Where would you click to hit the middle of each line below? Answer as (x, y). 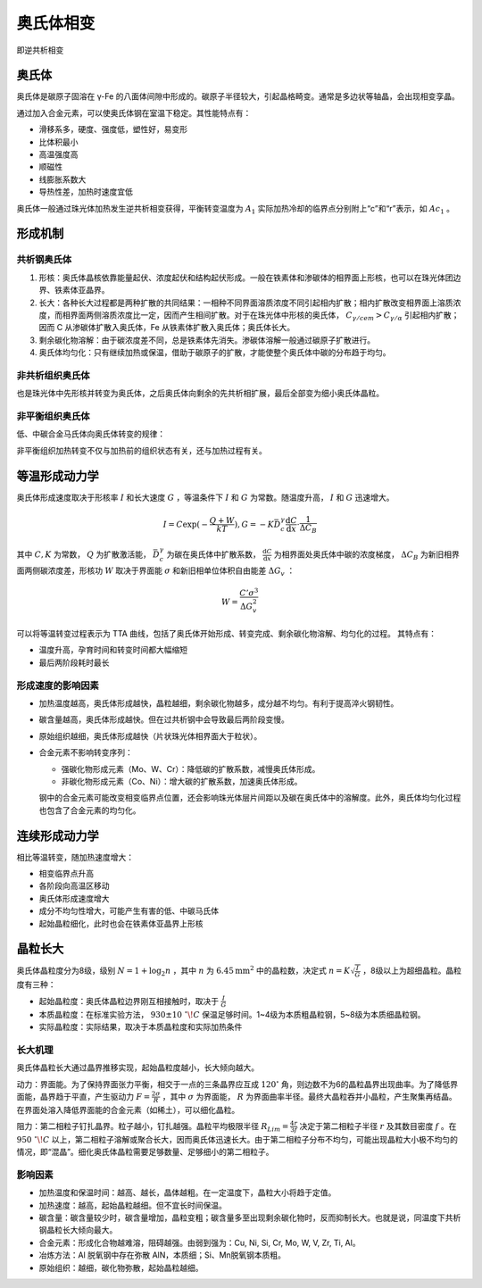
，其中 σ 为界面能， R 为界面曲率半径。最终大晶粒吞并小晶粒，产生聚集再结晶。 (309, 1096)
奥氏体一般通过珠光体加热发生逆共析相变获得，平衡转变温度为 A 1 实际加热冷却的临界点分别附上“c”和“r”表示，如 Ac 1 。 (236, 209)
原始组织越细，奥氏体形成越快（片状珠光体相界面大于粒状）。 (150, 735)
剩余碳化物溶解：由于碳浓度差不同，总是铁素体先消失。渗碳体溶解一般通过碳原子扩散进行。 (207, 340)
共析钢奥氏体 (44, 260)
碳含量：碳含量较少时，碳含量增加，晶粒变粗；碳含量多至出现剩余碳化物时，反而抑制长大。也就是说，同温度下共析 (250, 1217)
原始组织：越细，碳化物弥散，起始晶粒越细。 (121, 1267)
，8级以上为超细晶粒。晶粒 (412, 971)
